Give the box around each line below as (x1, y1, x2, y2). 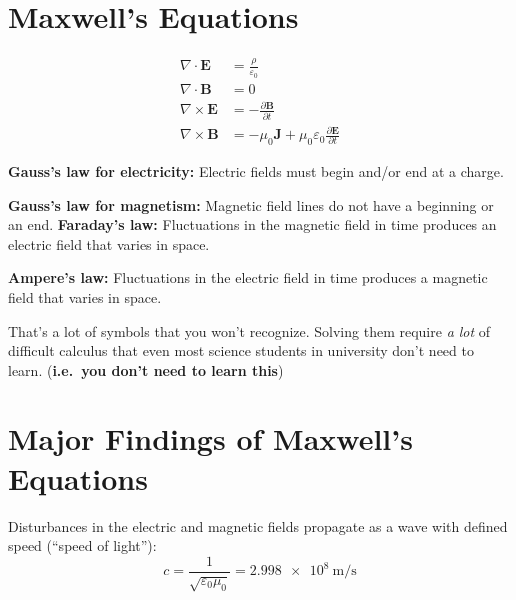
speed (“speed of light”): (8, 535, 157, 556)
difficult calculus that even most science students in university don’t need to (8, 340, 474, 361)
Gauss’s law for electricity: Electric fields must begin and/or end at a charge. (8, 160, 504, 181)
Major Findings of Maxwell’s (8, 418, 413, 459)
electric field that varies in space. (8, 233, 210, 254)
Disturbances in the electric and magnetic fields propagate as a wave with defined (8, 515, 508, 536)
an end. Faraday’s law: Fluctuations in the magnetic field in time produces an (8, 214, 497, 235)
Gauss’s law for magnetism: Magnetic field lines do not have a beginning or (8, 194, 494, 215)
